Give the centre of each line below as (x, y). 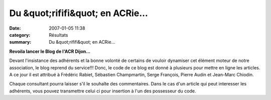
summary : (20, 42)
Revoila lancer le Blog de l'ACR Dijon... (50, 51)
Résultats (58, 35)
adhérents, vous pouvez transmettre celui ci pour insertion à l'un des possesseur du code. (103, 91)
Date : (15, 28)
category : (20, 35)
